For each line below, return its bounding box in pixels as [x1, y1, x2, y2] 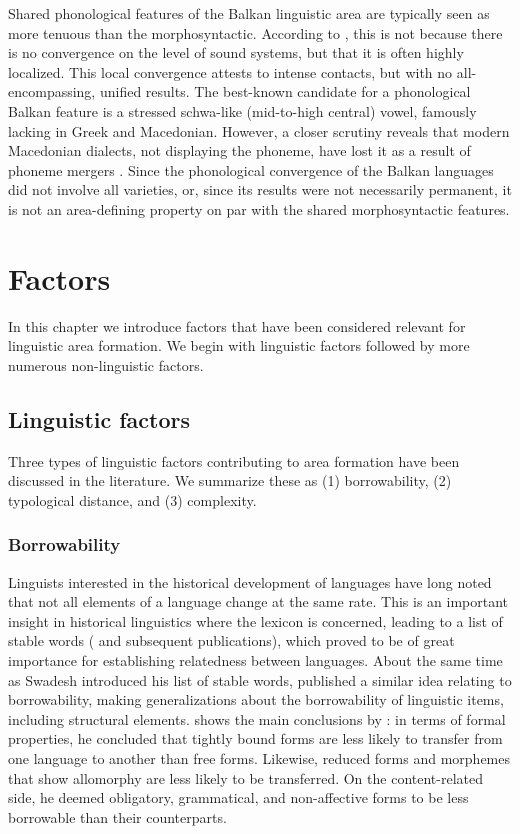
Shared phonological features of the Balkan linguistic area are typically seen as [8, 3, 490, 23]
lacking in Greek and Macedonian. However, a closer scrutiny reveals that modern [8, 120, 510, 141]
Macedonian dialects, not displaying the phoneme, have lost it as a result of [8, 140, 471, 161]
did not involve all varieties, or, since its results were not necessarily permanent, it [8, 179, 512, 200]
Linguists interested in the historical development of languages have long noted [8, 571, 492, 592]
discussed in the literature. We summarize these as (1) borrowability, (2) [8, 470, 452, 491]
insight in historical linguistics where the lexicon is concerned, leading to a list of [8, 610, 503, 631]
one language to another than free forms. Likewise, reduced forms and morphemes [8, 747, 510, 768]
